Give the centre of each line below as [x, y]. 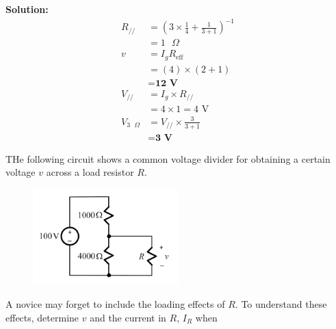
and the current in [128, 317]
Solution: [27, 9]
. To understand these [281, 304]
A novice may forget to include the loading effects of [115, 304]
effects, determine [42, 317]
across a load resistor [90, 172]
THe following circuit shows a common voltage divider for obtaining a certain [168, 158]
